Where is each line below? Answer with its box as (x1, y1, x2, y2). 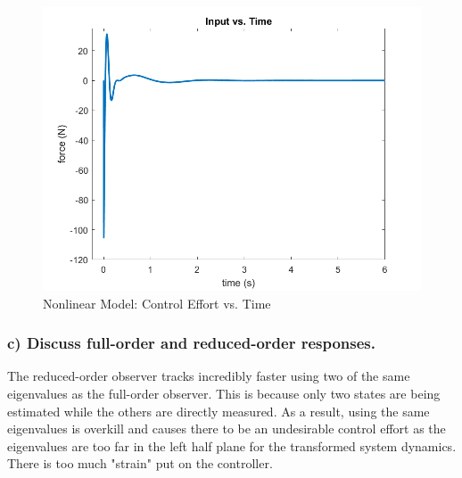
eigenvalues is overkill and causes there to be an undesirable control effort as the (7, 419, 446, 438)
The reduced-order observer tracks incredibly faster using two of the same (7, 367, 410, 385)
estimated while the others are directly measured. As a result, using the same (7, 401, 430, 420)
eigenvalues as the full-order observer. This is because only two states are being (7, 384, 441, 402)
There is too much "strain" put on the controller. (7, 454, 273, 473)
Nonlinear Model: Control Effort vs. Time (43, 293, 271, 312)
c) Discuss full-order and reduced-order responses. (7, 332, 375, 354)
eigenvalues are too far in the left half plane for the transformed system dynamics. (7, 436, 457, 455)
